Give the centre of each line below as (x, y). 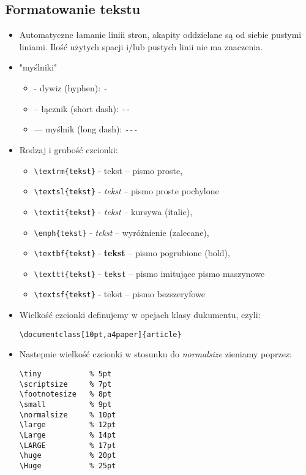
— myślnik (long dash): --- (86, 129)
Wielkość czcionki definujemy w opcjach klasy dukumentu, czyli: (140, 315)
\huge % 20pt (68, 456)
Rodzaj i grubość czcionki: (69, 149)
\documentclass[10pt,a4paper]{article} (100, 334)
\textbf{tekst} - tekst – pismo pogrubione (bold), (132, 253)
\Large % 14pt (68, 435)
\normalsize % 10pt (68, 415)
